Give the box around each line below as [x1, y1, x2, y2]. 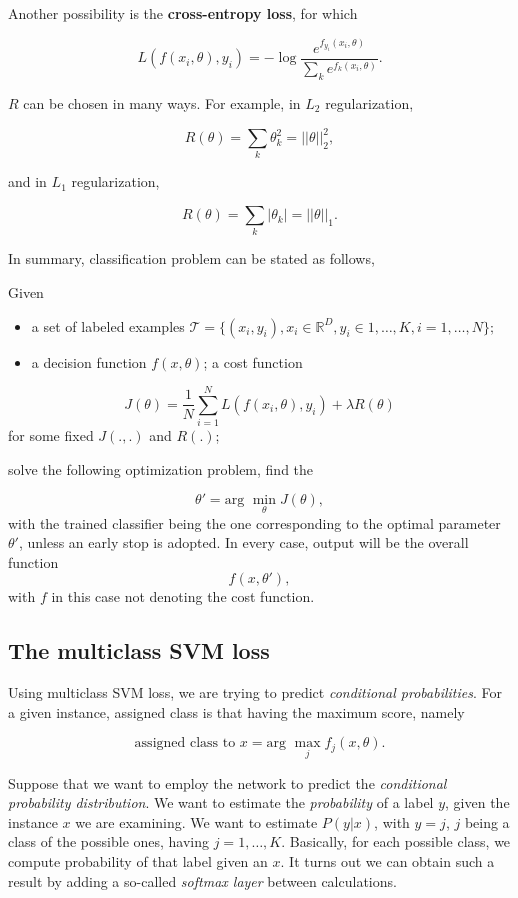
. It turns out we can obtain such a [280, 851, 495, 872]
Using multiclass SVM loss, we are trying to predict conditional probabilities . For [8, 682, 502, 703]
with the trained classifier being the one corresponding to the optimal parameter [8, 512, 501, 533]
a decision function [31, 351, 147, 372]
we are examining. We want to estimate [75, 811, 318, 832]
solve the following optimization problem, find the [8, 458, 314, 479]
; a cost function [203, 351, 303, 372]
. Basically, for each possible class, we [281, 831, 511, 852]
